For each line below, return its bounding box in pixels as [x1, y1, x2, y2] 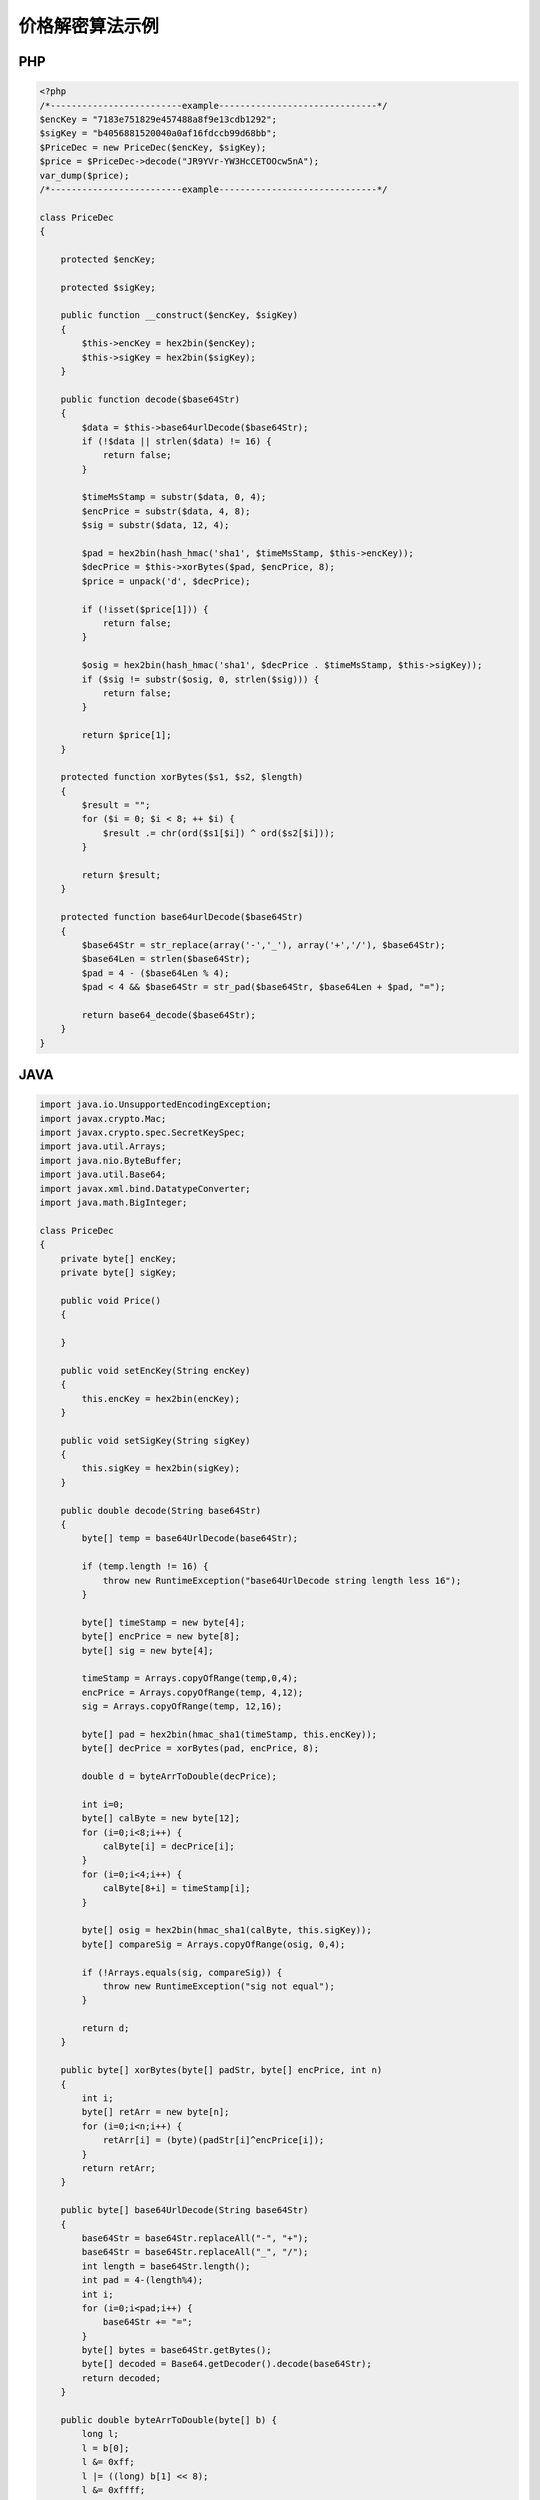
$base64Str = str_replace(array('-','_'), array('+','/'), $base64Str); [81, 939, 446, 950]
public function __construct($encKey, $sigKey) [60, 310, 299, 321]
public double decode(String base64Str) [60, 1505, 262, 1516]
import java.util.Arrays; [39, 1141, 167, 1152]
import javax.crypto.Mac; [39, 1113, 167, 1124]
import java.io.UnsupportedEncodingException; [39, 1099, 272, 1110]
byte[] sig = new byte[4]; [81, 1645, 214, 1656]
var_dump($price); [39, 170, 130, 181]
